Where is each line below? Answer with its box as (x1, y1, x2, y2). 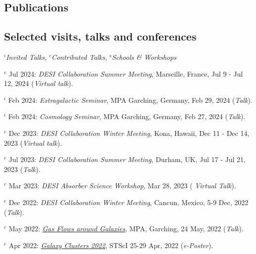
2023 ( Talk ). (4, 164, 41, 174)
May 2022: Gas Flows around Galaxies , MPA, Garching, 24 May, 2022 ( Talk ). (8, 223, 244, 234)
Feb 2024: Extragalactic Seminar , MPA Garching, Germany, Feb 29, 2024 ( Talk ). (8, 94, 253, 105)
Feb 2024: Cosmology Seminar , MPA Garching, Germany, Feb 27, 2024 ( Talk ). (8, 111, 246, 122)
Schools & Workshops (112, 51, 176, 62)
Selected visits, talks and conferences (4, 29, 197, 44)
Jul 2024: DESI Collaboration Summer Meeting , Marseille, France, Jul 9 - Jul (8, 68, 243, 79)
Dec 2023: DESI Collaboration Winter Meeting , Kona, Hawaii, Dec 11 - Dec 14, (8, 127, 250, 138)
